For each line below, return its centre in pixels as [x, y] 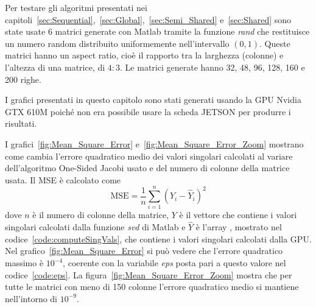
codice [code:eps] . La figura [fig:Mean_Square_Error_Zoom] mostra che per [149, 274]
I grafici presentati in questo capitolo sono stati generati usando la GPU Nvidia [153, 100]
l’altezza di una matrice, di [55, 67]
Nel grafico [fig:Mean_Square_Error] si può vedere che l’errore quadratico [144, 251]
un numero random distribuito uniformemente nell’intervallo [117, 43]
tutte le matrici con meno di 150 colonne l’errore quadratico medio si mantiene [152, 287]
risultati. [21, 123]
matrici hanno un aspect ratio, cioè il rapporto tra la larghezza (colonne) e [144, 55]
